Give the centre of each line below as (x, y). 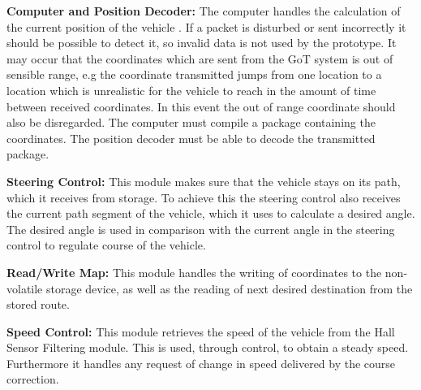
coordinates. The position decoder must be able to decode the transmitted (191, 138)
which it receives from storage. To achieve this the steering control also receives (204, 197)
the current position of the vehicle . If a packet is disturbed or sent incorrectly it (206, 26)
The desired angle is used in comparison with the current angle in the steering (201, 229)
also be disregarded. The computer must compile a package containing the (191, 122)
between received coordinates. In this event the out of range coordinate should (201, 106)
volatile (25, 288)
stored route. (38, 304)
